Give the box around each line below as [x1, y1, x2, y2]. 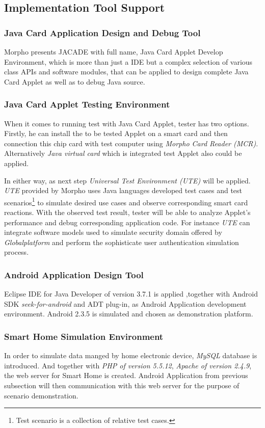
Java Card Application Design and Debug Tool [4, 26, 201, 39]
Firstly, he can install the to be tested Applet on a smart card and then [4, 128, 228, 139]
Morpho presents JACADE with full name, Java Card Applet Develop [4, 46, 223, 57]
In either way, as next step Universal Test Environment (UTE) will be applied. [4, 175, 251, 185]
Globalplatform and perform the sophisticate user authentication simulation [4, 236, 239, 247]
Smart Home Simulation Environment [4, 330, 164, 342]
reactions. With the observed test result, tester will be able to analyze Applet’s [4, 207, 251, 217]
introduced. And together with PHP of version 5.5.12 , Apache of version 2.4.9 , [4, 360, 252, 370]
